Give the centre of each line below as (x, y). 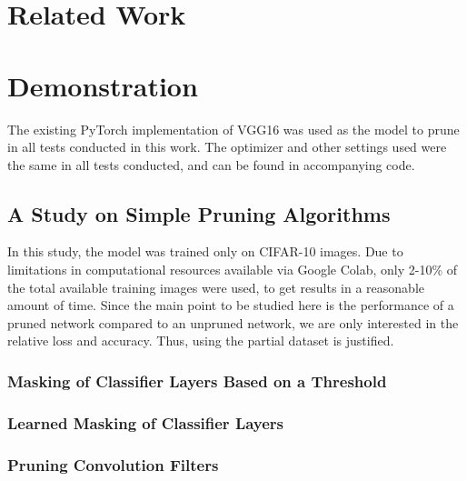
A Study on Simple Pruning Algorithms (199, 213)
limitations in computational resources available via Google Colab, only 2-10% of (233, 270)
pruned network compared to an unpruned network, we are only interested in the (233, 322)
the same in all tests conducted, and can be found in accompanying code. (211, 164)
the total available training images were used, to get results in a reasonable (216, 287)
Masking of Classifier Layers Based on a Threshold (197, 381)
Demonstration (103, 85)
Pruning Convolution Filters (113, 464)
